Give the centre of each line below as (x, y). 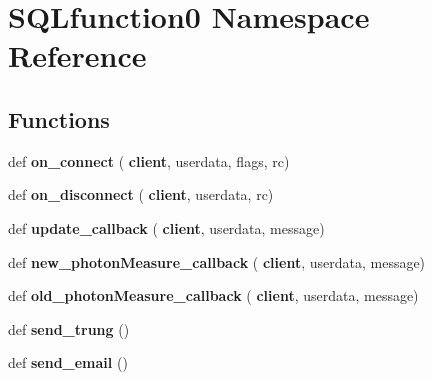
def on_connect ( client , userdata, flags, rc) (149, 160)
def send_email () (68, 362)
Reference (77, 55)
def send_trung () (69, 328)
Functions (59, 118)
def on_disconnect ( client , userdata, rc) (141, 194)
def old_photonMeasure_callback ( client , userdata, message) (213, 295)
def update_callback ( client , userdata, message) (166, 227)
